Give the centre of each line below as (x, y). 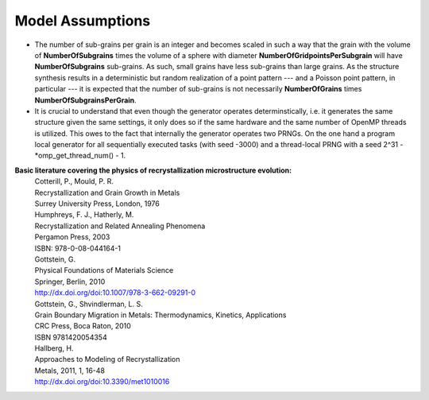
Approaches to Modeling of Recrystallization (107, 359)
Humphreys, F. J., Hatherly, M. (84, 215)
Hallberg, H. (54, 348)
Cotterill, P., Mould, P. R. (74, 181)
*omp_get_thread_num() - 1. (80, 156)
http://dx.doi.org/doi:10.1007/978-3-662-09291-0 (115, 293)
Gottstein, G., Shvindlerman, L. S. (89, 304)
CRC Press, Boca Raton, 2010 (83, 326)
